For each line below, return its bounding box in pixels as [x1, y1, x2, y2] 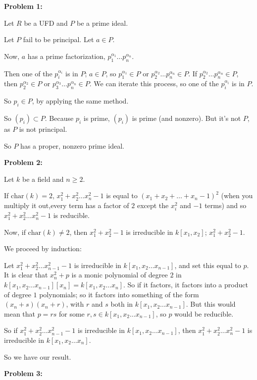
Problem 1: [4, 1, 43, 11]
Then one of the [4, 68, 52, 78]
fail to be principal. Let [23, 34, 94, 45]
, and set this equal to [174, 260, 241, 270]
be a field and [22, 173, 64, 184]
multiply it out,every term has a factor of [4, 200, 129, 210]
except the [137, 200, 169, 210]
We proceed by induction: [4, 243, 82, 254]
